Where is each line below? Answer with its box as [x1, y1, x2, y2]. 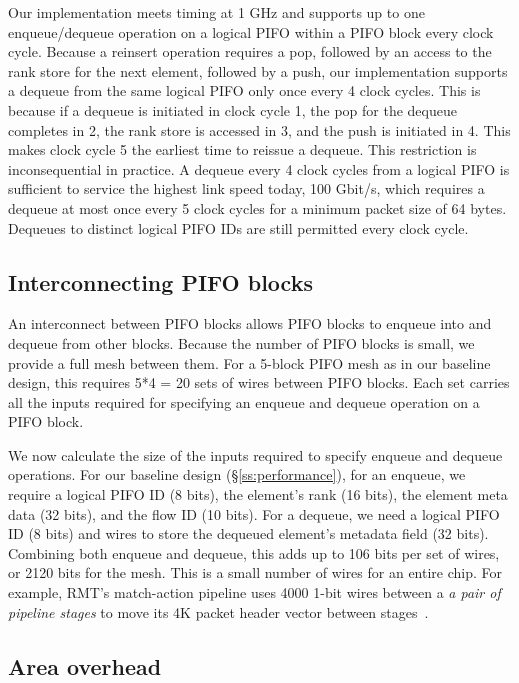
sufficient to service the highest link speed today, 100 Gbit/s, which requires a [8, 178, 485, 199]
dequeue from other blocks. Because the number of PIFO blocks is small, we [8, 332, 475, 353]
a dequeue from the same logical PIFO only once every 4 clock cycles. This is [8, 80, 481, 101]
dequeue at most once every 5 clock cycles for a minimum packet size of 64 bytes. [8, 197, 507, 218]
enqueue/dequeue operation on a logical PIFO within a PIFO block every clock [8, 21, 494, 42]
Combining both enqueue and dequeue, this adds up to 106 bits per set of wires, [8, 542, 500, 563]
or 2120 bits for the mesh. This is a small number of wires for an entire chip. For [8, 562, 503, 583]
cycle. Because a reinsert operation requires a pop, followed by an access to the [8, 41, 492, 62]
